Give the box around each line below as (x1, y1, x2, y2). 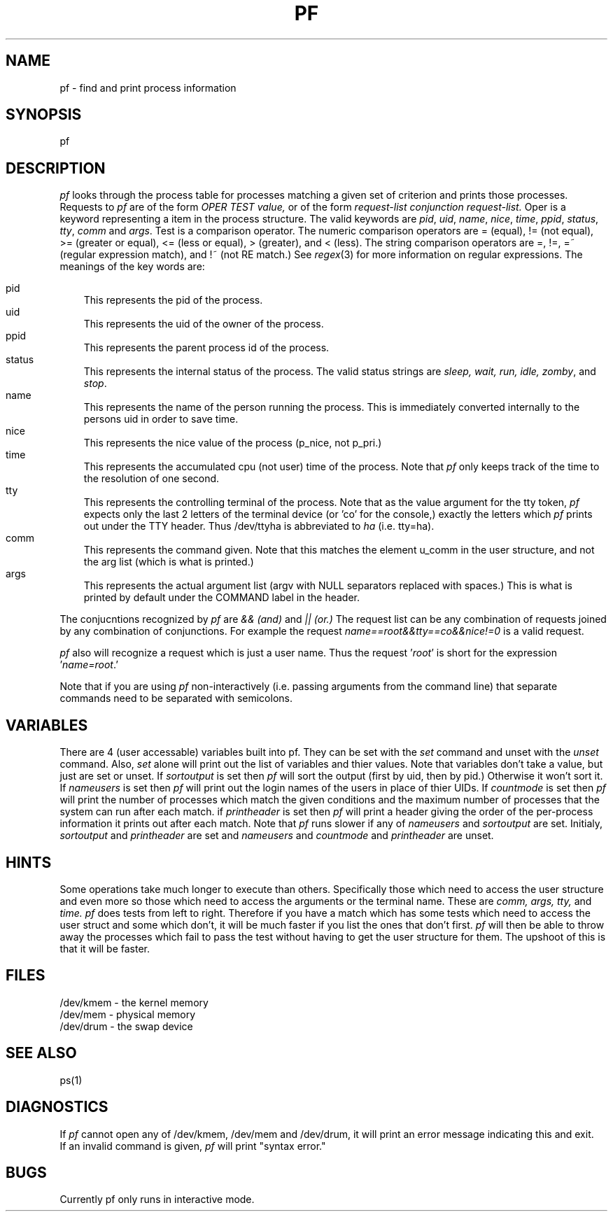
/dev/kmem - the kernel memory (59, 996, 209, 1008)
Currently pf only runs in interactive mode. (59, 1193, 255, 1206)
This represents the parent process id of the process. (83, 342, 330, 354)
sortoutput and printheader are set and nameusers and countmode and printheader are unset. (59, 829, 494, 842)
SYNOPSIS (6, 106, 82, 124)
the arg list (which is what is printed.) (83, 556, 254, 568)
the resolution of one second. (83, 472, 220, 485)
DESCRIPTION (6, 159, 106, 177)
